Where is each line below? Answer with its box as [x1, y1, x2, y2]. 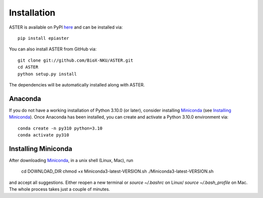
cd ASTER [18, 65, 38, 70]
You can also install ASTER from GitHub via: [9, 46, 97, 52]
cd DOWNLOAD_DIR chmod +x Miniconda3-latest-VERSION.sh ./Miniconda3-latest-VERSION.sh [21, 168, 214, 174]
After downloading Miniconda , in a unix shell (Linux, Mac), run [9, 157, 133, 163]
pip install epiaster [18, 35, 69, 41]
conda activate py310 [18, 132, 69, 138]
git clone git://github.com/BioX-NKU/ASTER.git [18, 57, 133, 63]
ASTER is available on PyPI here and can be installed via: [9, 24, 123, 30]
